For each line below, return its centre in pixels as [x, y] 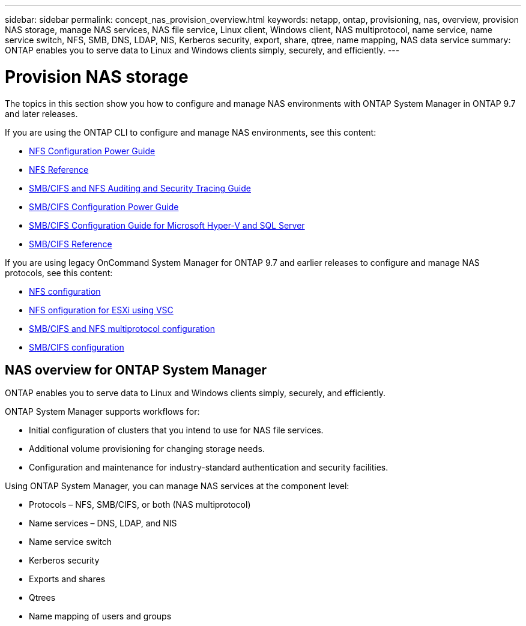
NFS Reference [59, 169]
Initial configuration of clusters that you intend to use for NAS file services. [176, 430]
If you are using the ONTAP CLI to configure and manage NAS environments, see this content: [191, 132]
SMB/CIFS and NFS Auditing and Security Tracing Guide [140, 188]
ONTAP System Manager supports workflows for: [102, 412]
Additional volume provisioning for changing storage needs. [147, 449]
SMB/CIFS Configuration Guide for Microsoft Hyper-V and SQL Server [167, 225]
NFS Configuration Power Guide [92, 151]
